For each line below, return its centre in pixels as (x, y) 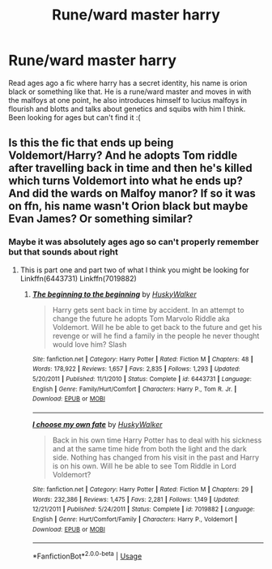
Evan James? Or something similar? (101, 219)
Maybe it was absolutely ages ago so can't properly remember (134, 242)
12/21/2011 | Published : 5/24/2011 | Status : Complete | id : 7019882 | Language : (143, 509)
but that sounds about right (64, 252)
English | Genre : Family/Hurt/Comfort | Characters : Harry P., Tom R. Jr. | (134, 389)
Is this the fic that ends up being (91, 143)
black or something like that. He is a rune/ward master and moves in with (130, 92)
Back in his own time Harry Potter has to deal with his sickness (157, 440)
